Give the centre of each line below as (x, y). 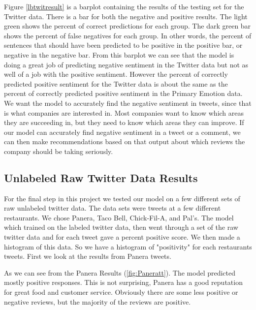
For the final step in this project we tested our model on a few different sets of (122, 198)
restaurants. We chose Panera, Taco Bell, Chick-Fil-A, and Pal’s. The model (119, 217)
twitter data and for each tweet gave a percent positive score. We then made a (122, 237)
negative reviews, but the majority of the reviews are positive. (97, 301)
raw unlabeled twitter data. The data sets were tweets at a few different (112, 208)
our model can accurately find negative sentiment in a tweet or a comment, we (122, 132)
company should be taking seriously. (59, 151)
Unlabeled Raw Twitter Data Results (101, 177)
